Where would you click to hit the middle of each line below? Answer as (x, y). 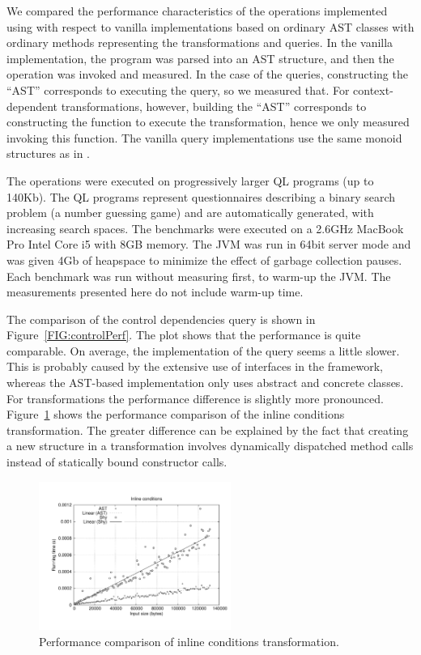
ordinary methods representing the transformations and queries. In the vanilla (200, 43)
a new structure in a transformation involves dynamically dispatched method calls (210, 446)
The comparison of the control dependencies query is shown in (161, 319)
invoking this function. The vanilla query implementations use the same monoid (204, 137)
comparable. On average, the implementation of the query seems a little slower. (203, 350)
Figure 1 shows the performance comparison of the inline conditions (176, 414)
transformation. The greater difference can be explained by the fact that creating (208, 430)
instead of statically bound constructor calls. (117, 462)
